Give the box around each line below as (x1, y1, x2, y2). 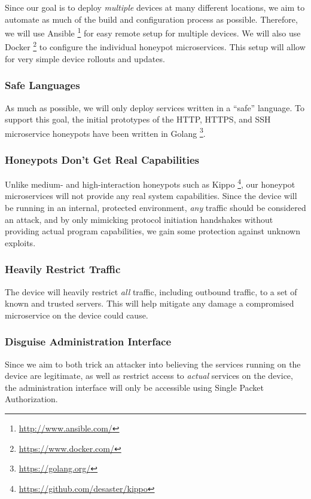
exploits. (5, 236, 36, 249)
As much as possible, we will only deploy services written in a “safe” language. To (5, 101, 305, 114)
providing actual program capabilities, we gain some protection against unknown (5, 225, 300, 237)
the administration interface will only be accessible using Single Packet (5, 381, 264, 393)
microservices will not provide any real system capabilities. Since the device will (5, 189, 297, 202)
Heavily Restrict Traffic (5, 262, 121, 277)
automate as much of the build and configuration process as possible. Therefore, (5, 13, 298, 25)
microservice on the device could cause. (5, 308, 148, 321)
